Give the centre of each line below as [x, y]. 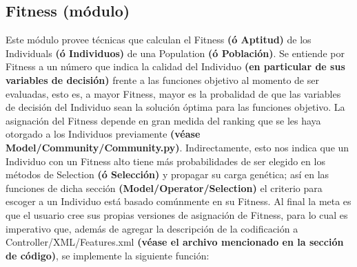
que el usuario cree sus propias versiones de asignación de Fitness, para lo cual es [177, 214]
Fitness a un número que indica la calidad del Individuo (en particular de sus [175, 66]
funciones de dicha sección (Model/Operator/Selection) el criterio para [164, 188]
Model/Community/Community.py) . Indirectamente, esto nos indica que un [177, 147]
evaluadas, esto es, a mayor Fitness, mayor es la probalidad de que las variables [173, 93]
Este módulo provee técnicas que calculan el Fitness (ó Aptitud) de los [159, 40]
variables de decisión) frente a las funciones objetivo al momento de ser [162, 79]
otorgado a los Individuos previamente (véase [103, 134]
